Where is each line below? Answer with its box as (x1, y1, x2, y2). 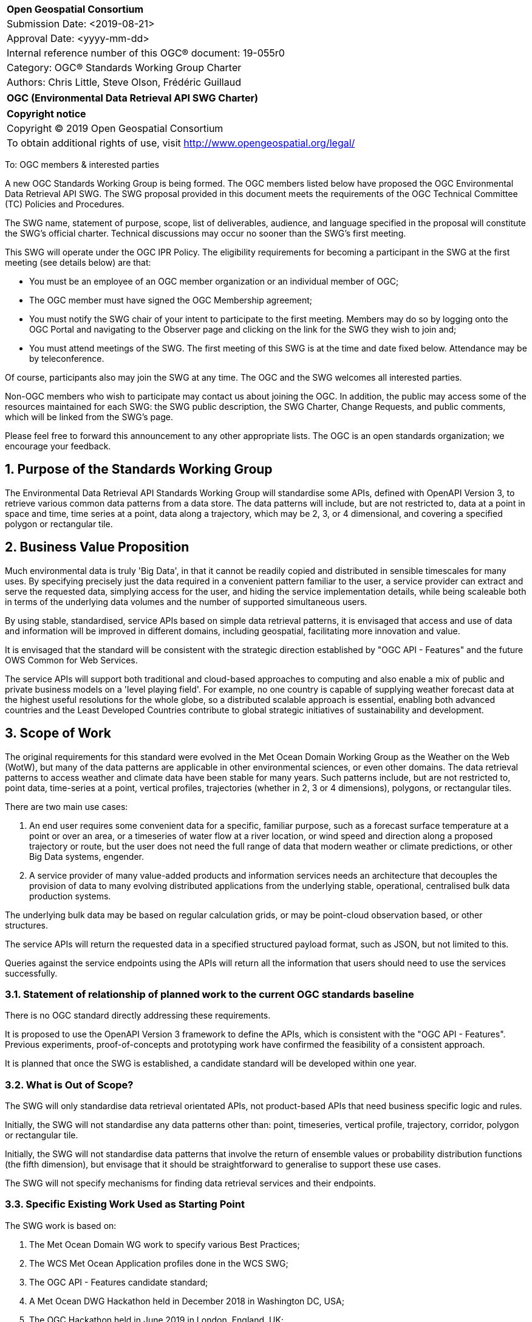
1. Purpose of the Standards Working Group (5, 462, 273, 477)
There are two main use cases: (5, 801, 128, 812)
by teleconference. (29, 353, 104, 364)
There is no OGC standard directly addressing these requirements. (5, 1010, 271, 1021)
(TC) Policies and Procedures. (5, 199, 124, 209)
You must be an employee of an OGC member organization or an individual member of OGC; (29, 276, 399, 286)
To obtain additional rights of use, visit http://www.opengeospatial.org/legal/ (7, 137, 355, 149)
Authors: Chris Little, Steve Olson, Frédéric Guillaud (7, 76, 241, 88)
